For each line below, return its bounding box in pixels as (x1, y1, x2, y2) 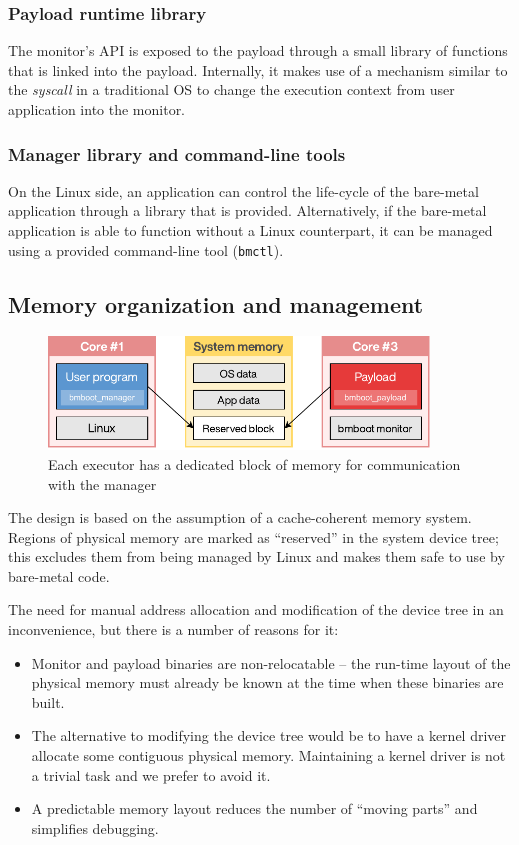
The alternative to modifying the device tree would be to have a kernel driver (31, 725, 507, 746)
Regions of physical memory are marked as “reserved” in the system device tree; (8, 526, 499, 547)
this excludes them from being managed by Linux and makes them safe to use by (8, 546, 505, 567)
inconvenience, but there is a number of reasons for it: (8, 619, 339, 640)
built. (31, 691, 65, 712)
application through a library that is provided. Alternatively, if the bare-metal (8, 200, 487, 221)
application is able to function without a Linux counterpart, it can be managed (8, 220, 493, 240)
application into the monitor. (8, 99, 186, 119)
